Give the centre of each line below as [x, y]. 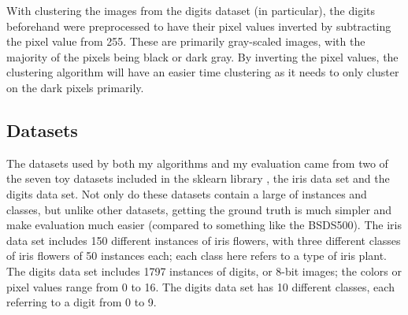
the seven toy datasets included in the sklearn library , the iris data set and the [198, 178]
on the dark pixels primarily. [75, 87]
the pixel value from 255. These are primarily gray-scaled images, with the [186, 41]
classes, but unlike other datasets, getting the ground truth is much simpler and [199, 209]
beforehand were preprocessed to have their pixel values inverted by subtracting [199, 26]
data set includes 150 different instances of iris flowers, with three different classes [204, 240]
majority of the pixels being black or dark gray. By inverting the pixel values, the [202, 56]
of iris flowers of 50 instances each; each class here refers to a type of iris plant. [197, 256]
